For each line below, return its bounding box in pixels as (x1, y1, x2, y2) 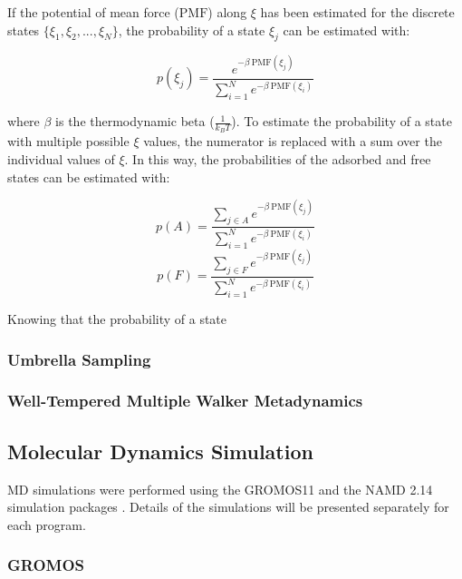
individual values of (7, 149, 115, 168)
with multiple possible (7, 132, 130, 151)
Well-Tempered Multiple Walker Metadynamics (7, 389, 363, 412)
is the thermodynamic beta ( (55, 112, 215, 131)
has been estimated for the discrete (260, 3, 455, 21)
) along (207, 3, 247, 21)
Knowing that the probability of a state (7, 309, 227, 329)
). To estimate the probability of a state (231, 112, 452, 131)
